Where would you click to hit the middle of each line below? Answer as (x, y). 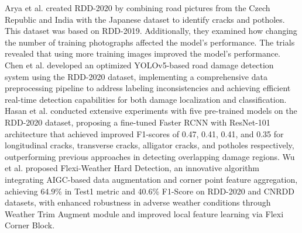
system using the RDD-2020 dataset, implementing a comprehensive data (136, 76)
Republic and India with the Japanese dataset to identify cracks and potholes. (145, 19)
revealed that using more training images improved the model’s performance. (143, 53)
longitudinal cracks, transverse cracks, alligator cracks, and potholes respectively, (150, 145)
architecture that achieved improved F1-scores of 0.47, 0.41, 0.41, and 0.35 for (144, 133)
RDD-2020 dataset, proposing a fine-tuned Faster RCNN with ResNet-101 (138, 122)
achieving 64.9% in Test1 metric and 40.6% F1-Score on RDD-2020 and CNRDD (150, 191)
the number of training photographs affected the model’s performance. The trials (150, 42)
